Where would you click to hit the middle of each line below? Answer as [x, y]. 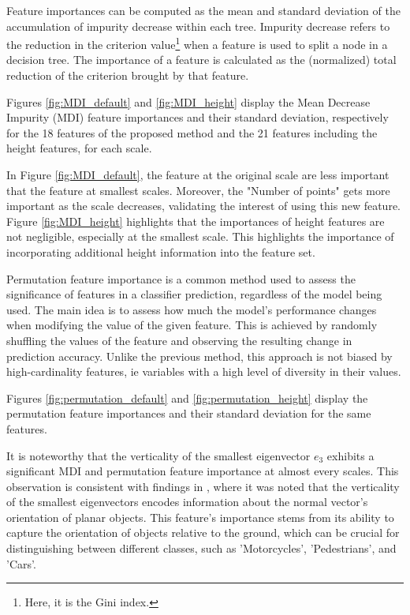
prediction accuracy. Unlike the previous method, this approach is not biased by [199, 356]
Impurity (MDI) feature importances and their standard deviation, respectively [198, 117]
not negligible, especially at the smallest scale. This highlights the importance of [200, 236]
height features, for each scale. [79, 148]
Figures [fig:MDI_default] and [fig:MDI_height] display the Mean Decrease [188, 101]
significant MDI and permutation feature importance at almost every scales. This [203, 471]
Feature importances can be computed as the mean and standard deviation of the [203, 10]
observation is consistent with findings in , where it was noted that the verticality [203, 486]
